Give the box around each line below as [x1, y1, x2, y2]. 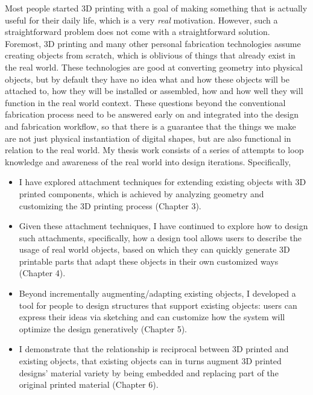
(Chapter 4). [19, 267, 66, 279]
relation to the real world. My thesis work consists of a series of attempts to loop [5, 144, 304, 156]
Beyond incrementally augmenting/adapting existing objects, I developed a [19, 287, 296, 300]
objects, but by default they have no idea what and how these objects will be [5, 72, 289, 85]
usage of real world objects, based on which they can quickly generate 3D [19, 243, 290, 256]
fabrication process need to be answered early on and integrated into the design [5, 108, 299, 121]
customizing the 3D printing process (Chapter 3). [19, 199, 201, 212]
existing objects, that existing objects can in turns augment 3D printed [19, 355, 282, 367]
